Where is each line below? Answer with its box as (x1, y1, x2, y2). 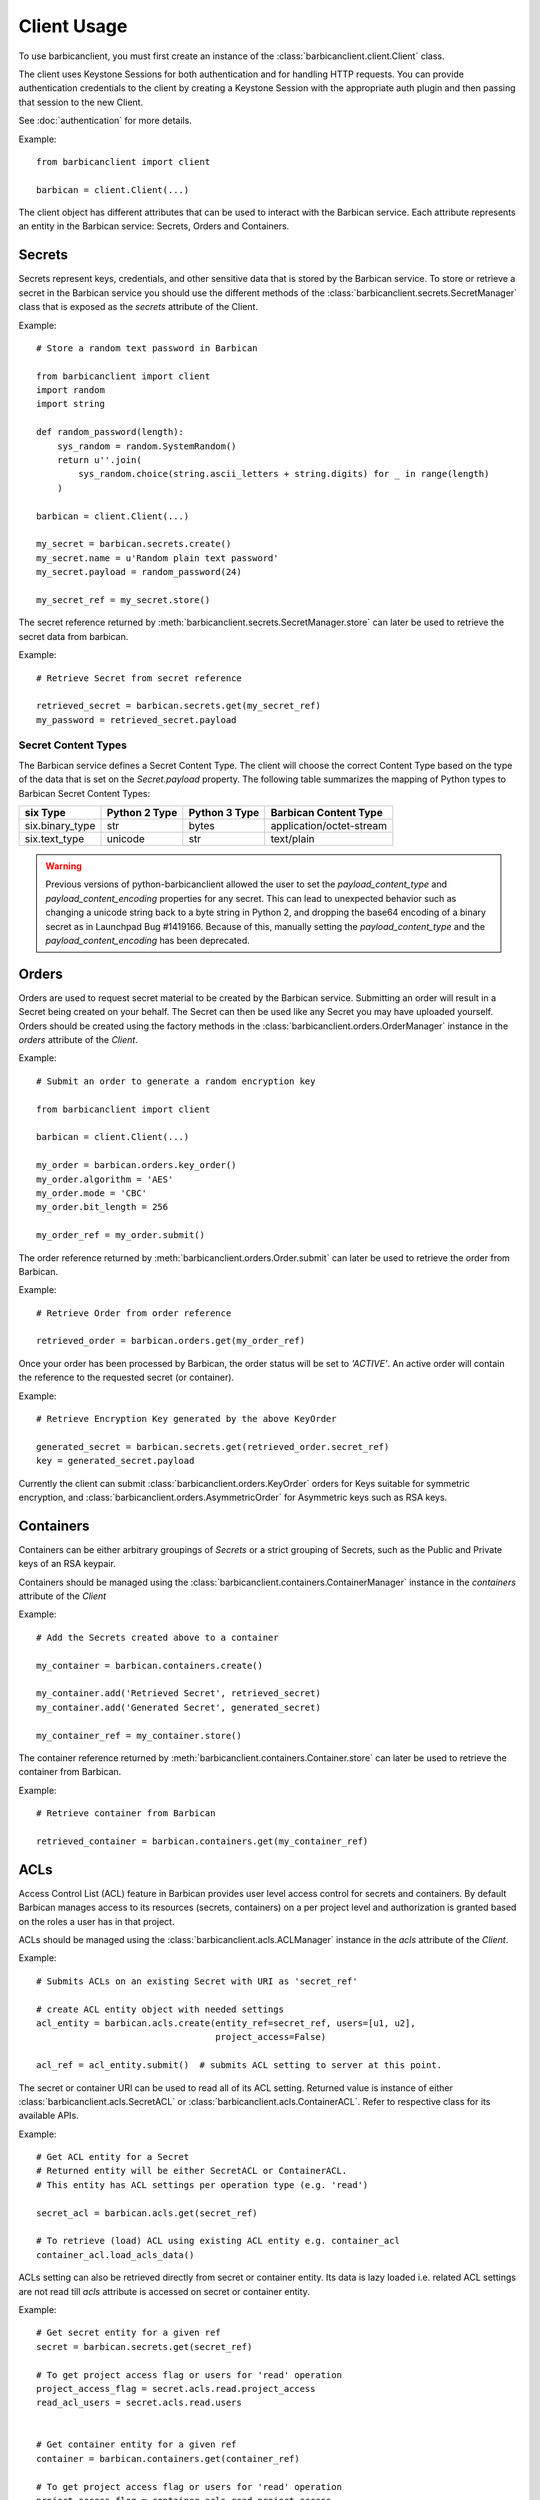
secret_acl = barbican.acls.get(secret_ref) (36, 2207, 259, 2219)
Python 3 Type (188, 806, 260, 819)
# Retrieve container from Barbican (36, 1808, 216, 1819)
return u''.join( (56, 455, 142, 466)
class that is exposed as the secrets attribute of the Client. (18, 301, 259, 313)
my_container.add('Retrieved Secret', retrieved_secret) (36, 1688, 322, 1699)
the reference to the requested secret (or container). (18, 1371, 235, 1384)
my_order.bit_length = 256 (36, 1201, 169, 1213)
